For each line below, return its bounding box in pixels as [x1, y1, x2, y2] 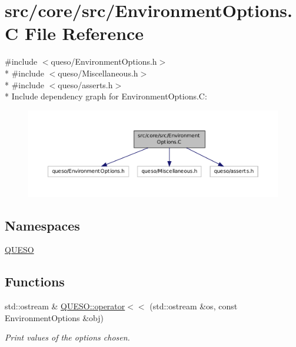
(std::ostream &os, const [149, 300, 238, 312]
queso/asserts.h [58, 78, 113, 91]
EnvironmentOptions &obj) [5, 311, 104, 323]
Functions [5, 272, 65, 291]
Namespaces [5, 216, 80, 234]
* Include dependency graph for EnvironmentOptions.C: [5, 90, 207, 102]
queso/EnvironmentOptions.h [51, 55, 157, 68]
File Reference [24, 21, 144, 45]
